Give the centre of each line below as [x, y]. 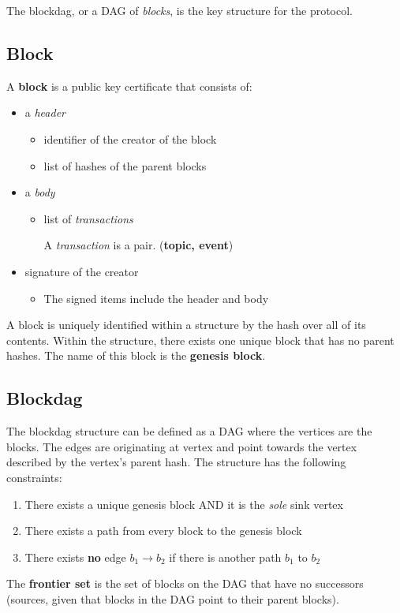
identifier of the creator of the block [130, 138]
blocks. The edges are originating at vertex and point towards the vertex [182, 446]
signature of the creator [82, 271]
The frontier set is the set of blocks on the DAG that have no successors [185, 583]
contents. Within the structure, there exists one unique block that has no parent [200, 340]
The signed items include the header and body [156, 298]
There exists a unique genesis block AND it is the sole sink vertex [184, 504]
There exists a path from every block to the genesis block [163, 531]
